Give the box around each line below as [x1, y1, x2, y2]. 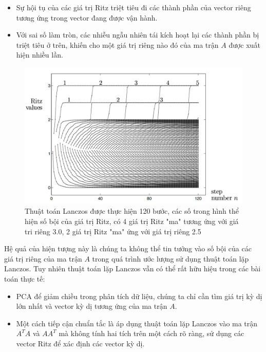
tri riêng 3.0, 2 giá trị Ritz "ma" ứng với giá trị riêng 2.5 [25, 226, 201, 236]
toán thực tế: [4, 273, 45, 284]
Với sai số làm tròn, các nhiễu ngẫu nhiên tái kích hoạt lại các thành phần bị [16, 29, 259, 40]
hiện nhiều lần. [16, 49, 63, 60]
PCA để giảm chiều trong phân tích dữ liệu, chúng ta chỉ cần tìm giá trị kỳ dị [16, 290, 262, 301]
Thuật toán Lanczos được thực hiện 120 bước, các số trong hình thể [25, 206, 239, 216]
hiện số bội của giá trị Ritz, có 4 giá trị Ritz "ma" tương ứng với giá [25, 215, 239, 226]
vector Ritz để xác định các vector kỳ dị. [16, 338, 145, 348]
